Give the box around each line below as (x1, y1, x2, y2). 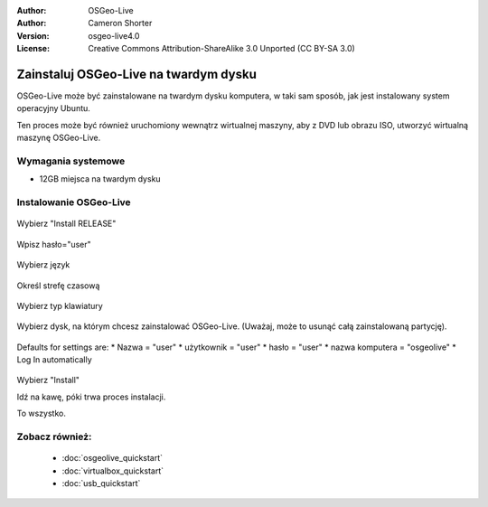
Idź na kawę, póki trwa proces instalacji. (16, 391, 166, 402)
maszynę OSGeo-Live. (16, 132, 101, 144)
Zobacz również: (16, 430, 92, 443)
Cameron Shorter (88, 18, 153, 29)
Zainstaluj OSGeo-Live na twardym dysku (16, 66, 257, 81)
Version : (16, 30, 50, 41)
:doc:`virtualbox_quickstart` (61, 465, 164, 476)
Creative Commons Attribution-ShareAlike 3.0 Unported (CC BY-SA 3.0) (88, 43, 356, 54)
